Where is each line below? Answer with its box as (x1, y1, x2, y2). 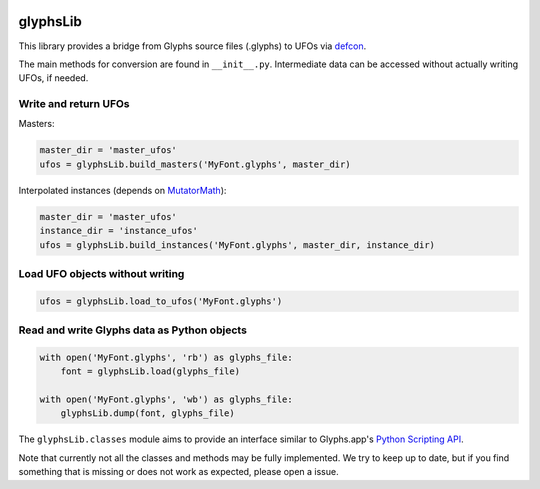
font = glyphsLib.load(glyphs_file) (60, 366, 240, 377)
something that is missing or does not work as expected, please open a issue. (18, 466, 339, 478)
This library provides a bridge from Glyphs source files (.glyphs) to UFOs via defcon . (18, 40, 367, 52)
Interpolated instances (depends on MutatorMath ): (18, 184, 227, 196)
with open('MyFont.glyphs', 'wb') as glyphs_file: (39, 394, 294, 405)
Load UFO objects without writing (18, 266, 185, 280)
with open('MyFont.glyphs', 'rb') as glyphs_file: (39, 351, 294, 363)
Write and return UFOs (18, 97, 130, 111)
